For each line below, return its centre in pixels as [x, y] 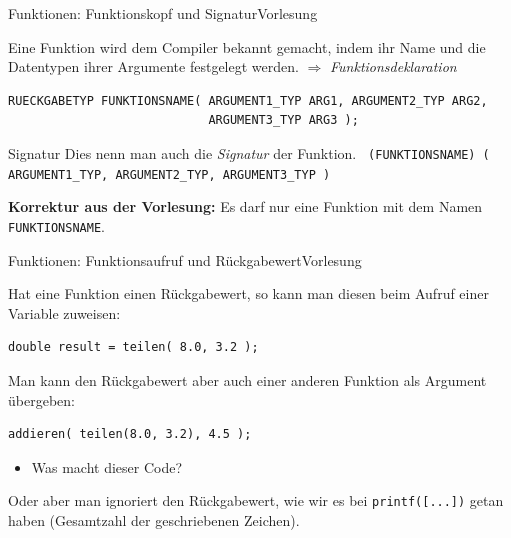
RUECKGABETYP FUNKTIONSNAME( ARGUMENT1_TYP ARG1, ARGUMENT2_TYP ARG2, [248, 100]
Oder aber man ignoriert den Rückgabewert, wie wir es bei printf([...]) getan [256, 500]
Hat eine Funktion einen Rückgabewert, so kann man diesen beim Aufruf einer [248, 293]
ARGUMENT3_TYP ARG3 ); [283, 120]
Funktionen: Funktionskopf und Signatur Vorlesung [163, 13]
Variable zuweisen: [64, 312]
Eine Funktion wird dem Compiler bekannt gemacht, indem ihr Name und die [247, 46]
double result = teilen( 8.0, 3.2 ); [133, 347]
